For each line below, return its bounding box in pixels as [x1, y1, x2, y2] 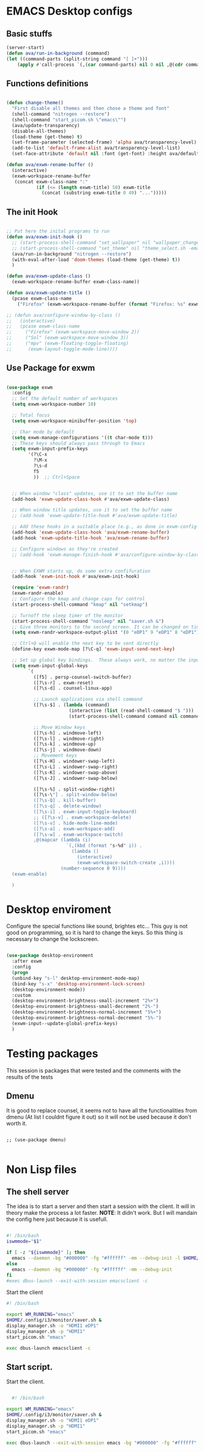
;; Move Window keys [33, 724, 86, 731]
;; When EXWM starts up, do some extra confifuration [12, 568, 151, 574]
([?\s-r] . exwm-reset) [33, 679, 94, 686]
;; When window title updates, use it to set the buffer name [12, 507, 172, 513]
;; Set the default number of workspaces [12, 395, 118, 402]
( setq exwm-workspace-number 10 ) [12, 401, 97, 408]
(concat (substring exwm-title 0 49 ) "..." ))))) [41, 190, 167, 196]
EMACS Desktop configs [6, 4, 133, 18]
